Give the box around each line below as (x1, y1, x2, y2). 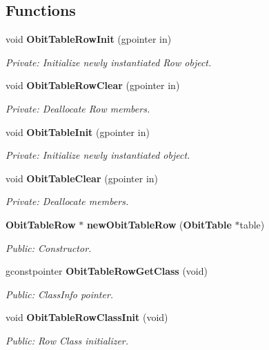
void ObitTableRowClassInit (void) (6, 310, 168, 324)
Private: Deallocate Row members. (6, 101, 150, 115)
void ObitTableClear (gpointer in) (6, 171, 159, 185)
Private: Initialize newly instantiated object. (6, 148, 190, 162)
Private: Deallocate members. (6, 194, 129, 208)
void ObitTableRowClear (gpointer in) (6, 78, 180, 93)
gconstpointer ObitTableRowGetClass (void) (6, 264, 208, 278)
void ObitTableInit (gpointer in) (6, 124, 150, 139)
